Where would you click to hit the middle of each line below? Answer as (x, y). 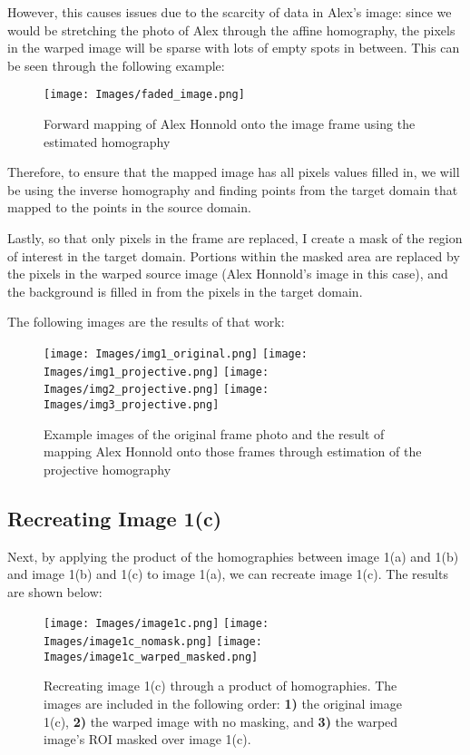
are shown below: (55, 591)
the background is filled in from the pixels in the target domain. (185, 291)
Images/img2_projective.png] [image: (157, 390)
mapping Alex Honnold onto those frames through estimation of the (233, 451)
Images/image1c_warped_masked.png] (151, 657)
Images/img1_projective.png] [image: (157, 372)
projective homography (108, 469)
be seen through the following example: (116, 65)
